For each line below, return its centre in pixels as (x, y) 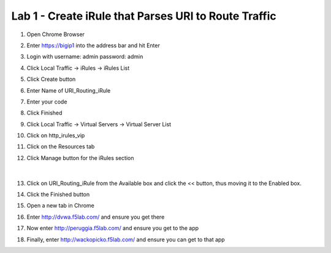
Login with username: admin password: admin (85, 57)
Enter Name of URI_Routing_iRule (69, 90)
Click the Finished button (58, 194)
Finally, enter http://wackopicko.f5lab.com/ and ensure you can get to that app (126, 240)
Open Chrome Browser (56, 34)
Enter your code (47, 102)
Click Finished (44, 113)
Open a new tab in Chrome (61, 206)
